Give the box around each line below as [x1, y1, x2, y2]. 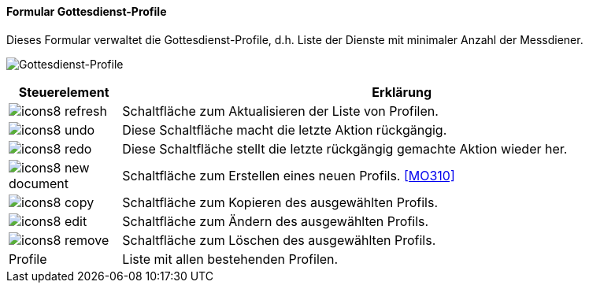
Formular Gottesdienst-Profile [6, 5, 167, 18]
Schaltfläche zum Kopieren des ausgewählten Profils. [122, 194, 439, 210]
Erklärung [372, 83, 432, 100]
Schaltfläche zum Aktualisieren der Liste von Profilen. [122, 102, 439, 119]
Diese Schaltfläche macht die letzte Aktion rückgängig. [122, 121, 447, 138]
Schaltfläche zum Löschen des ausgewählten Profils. [122, 232, 436, 248]
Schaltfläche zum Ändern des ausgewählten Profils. [122, 213, 429, 229]
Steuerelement [18, 83, 109, 100]
